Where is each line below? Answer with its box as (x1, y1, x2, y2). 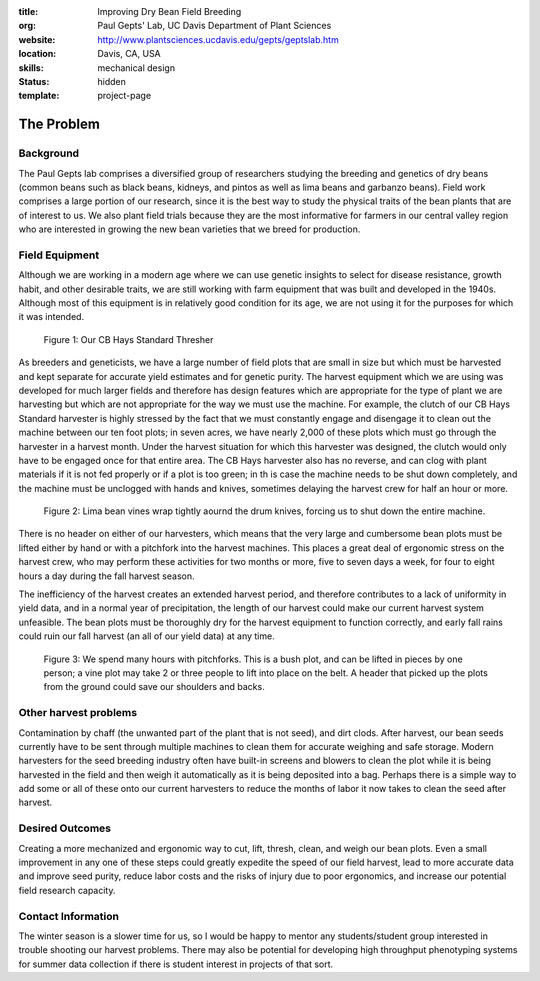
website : (18, 33, 56, 45)
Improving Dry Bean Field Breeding (97, 6, 242, 17)
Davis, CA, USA (97, 48, 162, 60)
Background (18, 146, 80, 160)
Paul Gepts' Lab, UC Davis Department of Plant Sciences (97, 20, 332, 32)
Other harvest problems (18, 706, 138, 720)
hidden (97, 75, 127, 87)
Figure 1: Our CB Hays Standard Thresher (43, 333, 214, 345)
